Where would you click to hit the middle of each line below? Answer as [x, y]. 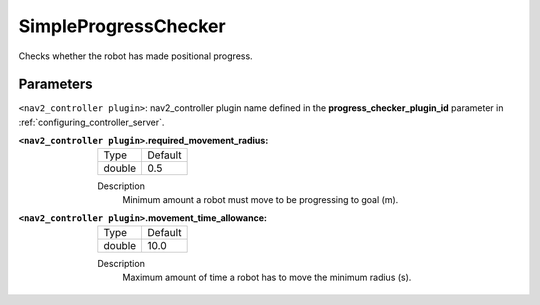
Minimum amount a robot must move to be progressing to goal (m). [260, 200]
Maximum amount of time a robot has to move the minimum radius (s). [267, 277]
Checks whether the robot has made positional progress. [136, 56]
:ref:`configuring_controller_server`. [91, 122]
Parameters [55, 84]
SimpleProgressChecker [122, 26]
